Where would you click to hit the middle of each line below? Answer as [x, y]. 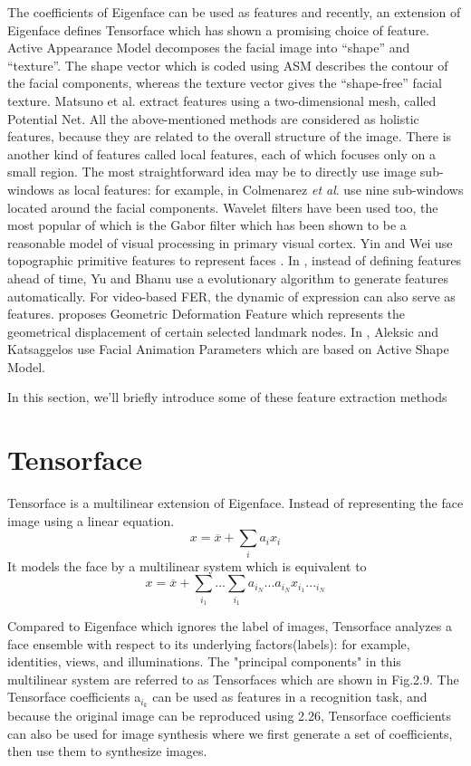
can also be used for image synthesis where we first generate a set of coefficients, [230, 733]
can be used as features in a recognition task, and [290, 697]
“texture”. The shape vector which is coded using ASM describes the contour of [228, 65]
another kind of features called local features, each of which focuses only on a [221, 153]
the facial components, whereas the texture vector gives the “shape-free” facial [225, 83]
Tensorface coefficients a [74, 697]
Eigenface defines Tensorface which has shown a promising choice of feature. [218, 29]
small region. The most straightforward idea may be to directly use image [212, 172]
